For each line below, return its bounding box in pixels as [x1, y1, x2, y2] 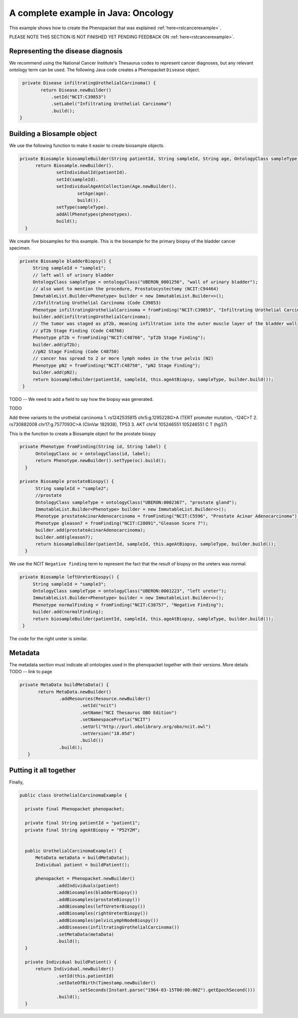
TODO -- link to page [9, 669, 52, 675]
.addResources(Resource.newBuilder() [59, 696, 151, 702]
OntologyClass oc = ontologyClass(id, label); [35, 451, 151, 457]
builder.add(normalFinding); [32, 609, 104, 615]
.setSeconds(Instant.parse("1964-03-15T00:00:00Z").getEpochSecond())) [77, 987, 256, 993]
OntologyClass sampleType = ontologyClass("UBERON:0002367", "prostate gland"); [35, 499, 237, 505]
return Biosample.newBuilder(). [35, 163, 114, 168]
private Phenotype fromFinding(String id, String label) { [19, 444, 166, 450]
